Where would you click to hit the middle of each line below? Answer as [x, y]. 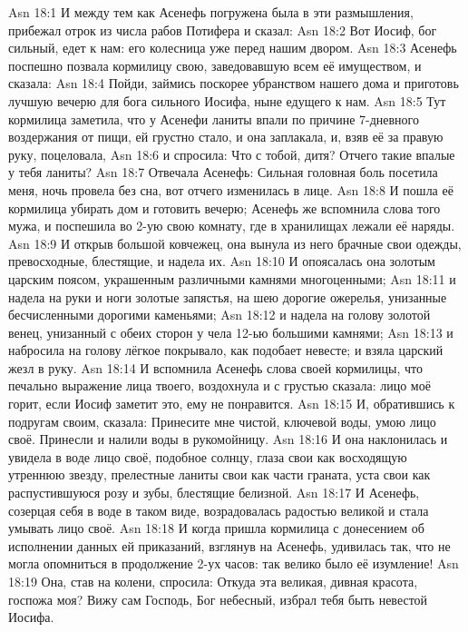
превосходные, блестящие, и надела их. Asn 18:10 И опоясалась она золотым [222, 261]
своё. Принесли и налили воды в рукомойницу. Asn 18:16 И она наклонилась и [228, 439]
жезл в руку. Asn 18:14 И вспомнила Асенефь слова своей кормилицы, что [216, 367]
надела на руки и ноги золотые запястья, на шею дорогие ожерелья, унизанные [228, 296]
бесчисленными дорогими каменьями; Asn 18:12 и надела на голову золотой [219, 315]
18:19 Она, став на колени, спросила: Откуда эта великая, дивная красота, [213, 581]
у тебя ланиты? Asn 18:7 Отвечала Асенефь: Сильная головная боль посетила [223, 172]
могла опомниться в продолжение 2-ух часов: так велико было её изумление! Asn [234, 563]
